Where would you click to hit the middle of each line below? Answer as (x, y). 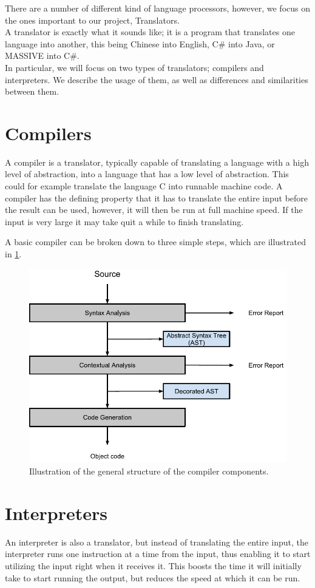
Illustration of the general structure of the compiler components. (149, 471)
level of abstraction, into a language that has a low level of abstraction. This (147, 174)
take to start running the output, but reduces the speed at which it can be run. (153, 577)
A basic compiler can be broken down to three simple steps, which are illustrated (155, 242)
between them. (32, 91)
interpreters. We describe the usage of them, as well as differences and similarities (157, 79)
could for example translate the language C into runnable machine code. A (144, 186)
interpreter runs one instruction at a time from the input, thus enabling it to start (158, 554)
